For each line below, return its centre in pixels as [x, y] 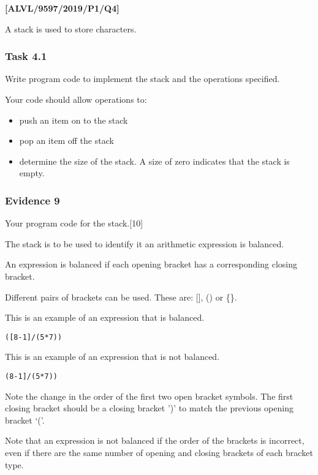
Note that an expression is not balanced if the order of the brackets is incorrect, [155, 440]
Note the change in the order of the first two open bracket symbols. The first [149, 396]
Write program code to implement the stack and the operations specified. [142, 79]
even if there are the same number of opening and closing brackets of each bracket [159, 453]
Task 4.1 [26, 56]
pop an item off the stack [66, 140]
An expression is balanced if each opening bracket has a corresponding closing [151, 264]
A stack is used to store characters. [71, 28]
